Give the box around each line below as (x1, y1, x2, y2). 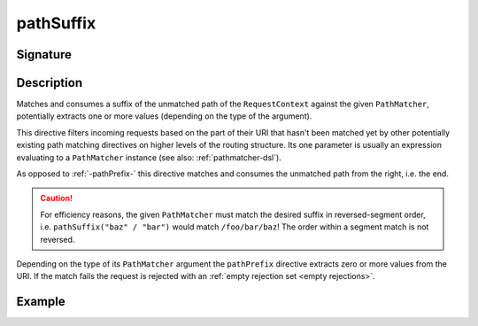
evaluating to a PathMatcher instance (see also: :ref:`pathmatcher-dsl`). (16, 151, 282, 163)
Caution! (40, 193, 73, 204)
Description (16, 75, 83, 90)
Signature (16, 47, 73, 62)
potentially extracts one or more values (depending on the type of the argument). (16, 111, 312, 121)
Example (16, 294, 66, 309)
